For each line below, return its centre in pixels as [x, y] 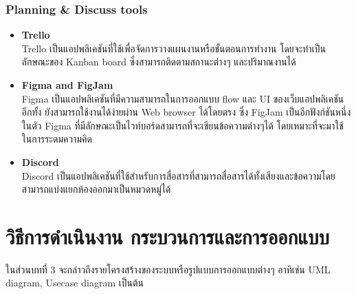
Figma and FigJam [67, 85]
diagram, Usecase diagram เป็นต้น [75, 283]
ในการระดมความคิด [57, 139]
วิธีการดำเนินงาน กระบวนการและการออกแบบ [167, 236]
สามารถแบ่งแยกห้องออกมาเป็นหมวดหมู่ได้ [96, 189]
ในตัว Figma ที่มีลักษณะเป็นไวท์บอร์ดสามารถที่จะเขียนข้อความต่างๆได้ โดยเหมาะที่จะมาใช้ [182, 125]
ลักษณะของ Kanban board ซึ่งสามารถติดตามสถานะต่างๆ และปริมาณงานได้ [159, 62]
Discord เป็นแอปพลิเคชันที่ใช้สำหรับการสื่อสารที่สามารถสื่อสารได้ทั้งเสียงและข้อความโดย [178, 175]
